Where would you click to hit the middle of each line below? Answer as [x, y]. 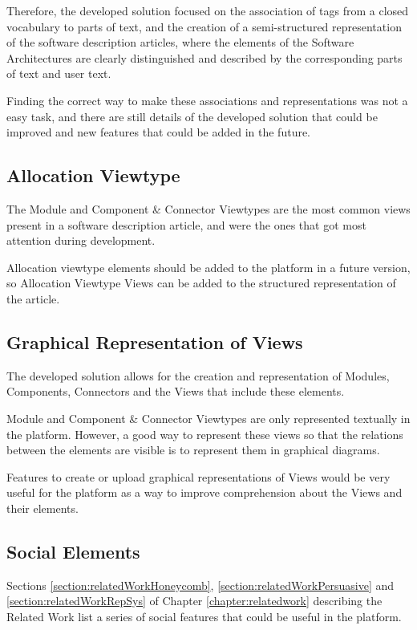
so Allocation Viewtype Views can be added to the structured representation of [201, 283]
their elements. [43, 508]
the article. [33, 298]
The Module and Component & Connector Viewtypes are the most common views [208, 208]
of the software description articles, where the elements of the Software [180, 42]
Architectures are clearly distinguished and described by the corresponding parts [204, 57]
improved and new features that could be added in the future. [159, 132]
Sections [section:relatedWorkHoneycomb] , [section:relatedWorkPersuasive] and [200, 585]
